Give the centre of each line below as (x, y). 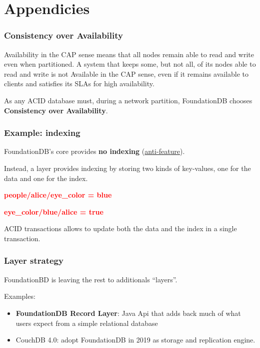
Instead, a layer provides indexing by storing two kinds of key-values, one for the (127, 168)
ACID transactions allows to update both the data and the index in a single (120, 228)
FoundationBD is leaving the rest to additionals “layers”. (91, 279)
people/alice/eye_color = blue (58, 195)
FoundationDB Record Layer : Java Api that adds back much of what (128, 313)
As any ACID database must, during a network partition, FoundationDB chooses (128, 100)
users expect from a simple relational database (87, 323)
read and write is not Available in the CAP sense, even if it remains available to (126, 73)
